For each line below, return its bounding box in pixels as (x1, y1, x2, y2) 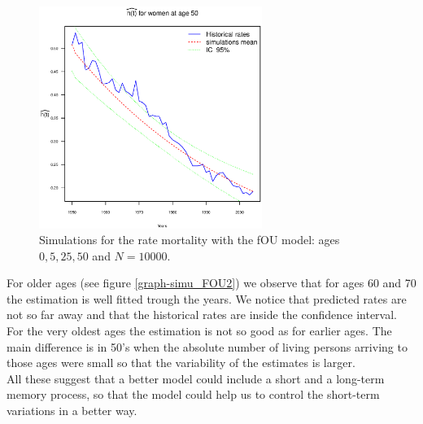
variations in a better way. (7, 402, 137, 419)
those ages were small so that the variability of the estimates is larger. (7, 354, 355, 371)
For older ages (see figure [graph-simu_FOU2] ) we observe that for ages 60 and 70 (7, 274, 416, 291)
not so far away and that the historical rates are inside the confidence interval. (7, 306, 397, 323)
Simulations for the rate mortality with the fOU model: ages (39, 231, 340, 248)
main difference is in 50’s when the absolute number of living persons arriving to (7, 338, 408, 355)
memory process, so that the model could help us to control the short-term (7, 386, 380, 403)
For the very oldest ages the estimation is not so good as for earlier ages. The (7, 322, 392, 339)
